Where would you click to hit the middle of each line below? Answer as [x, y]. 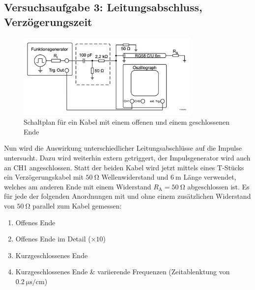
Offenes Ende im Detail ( [53, 239]
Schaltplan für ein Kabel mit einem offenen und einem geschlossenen [127, 122]
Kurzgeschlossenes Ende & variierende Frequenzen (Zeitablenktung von [123, 272]
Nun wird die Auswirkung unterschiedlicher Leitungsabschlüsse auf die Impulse [123, 148]
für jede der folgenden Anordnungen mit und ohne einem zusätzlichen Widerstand [127, 196]
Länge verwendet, [210, 177]
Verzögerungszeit [48, 21]
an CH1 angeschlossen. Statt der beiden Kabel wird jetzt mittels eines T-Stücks [124, 167]
